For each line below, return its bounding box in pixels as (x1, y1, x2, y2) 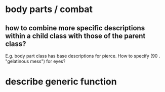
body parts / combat (5, 4, 93, 15)
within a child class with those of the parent (5, 31, 146, 40)
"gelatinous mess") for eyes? (5, 58, 66, 64)
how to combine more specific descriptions (5, 24, 145, 32)
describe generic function (5, 76, 117, 87)
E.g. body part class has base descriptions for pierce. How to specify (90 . (5, 53, 160, 59)
